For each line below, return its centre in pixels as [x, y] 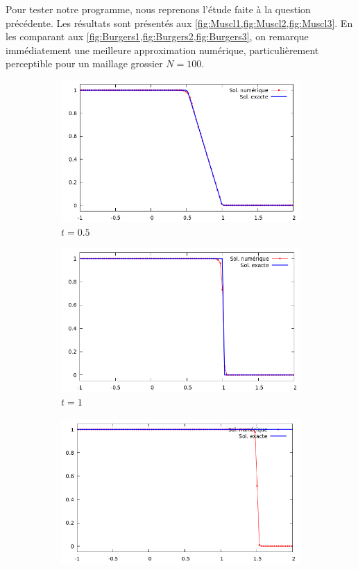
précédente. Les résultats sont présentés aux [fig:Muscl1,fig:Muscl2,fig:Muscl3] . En [179, 23]
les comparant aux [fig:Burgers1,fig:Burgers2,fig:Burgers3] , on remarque [157, 36]
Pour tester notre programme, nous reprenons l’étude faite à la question [158, 9]
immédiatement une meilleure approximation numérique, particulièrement [162, 50]
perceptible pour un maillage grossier [84, 63]
